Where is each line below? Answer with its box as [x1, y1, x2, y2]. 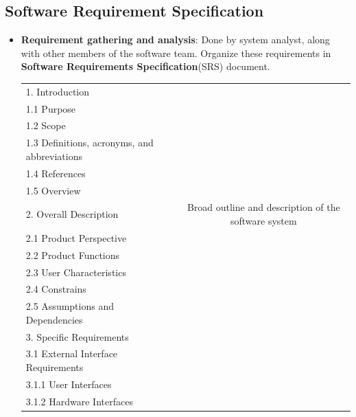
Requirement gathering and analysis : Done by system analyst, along [21, 32, 330, 47]
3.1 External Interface [25, 346, 118, 361]
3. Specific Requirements [25, 329, 129, 343]
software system [230, 213, 297, 227]
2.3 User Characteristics [25, 264, 126, 279]
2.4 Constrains [25, 282, 86, 296]
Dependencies [25, 312, 83, 326]
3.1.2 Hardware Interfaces [25, 394, 133, 408]
